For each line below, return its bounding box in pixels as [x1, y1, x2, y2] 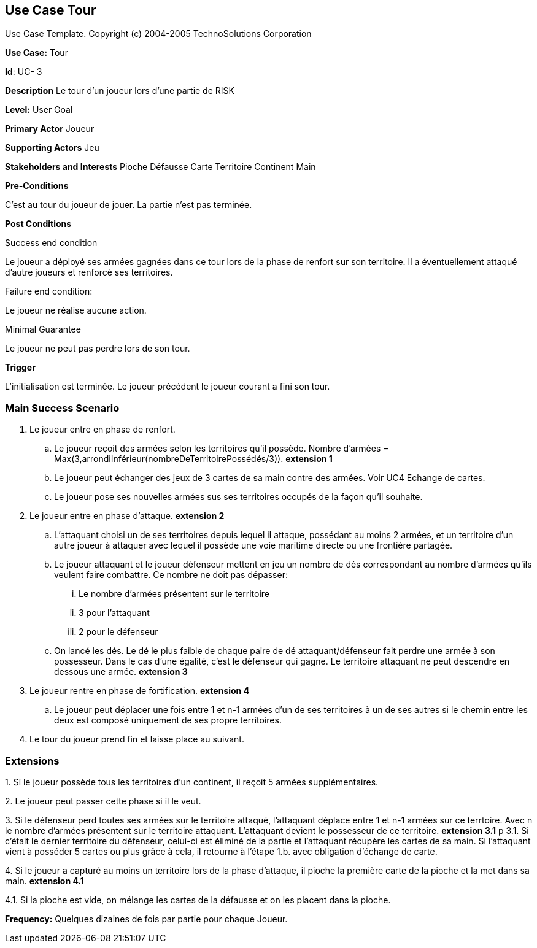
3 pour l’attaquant [79, 607, 150, 619]
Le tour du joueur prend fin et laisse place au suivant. [29, 734, 244, 745]
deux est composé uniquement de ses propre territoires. [54, 715, 282, 726]
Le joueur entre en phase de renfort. [29, 424, 176, 435]
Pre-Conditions [5, 180, 69, 191]
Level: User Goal [5, 104, 73, 115]
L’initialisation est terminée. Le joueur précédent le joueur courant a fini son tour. [5, 381, 330, 392]
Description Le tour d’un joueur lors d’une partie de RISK [5, 85, 234, 96]
